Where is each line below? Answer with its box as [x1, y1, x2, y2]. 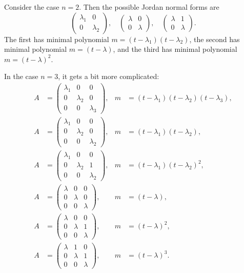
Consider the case [4, 2, 59, 12]
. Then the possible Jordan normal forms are [79, 2, 219, 12]
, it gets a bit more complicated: [58, 71, 159, 82]
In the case [4, 71, 38, 82]
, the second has [189, 33, 240, 44]
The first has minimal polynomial [4, 33, 109, 44]
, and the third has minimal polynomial [113, 44, 237, 54]
